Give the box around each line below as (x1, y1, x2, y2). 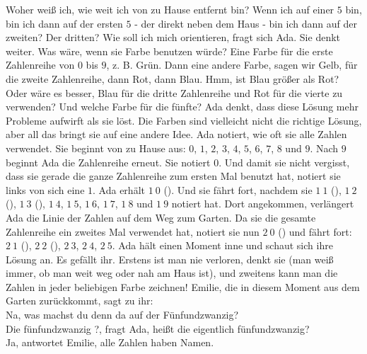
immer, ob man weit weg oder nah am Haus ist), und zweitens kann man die (6, 265, 338, 280)
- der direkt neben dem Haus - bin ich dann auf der (134, 16, 357, 30)
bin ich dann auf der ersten (6, 16, 123, 30)
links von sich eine (6, 182, 85, 197)
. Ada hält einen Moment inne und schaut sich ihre (112, 238, 333, 253)
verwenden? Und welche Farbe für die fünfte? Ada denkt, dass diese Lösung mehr (6, 99, 359, 114)
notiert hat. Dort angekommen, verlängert (171, 196, 354, 211)
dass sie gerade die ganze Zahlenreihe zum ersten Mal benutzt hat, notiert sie (6, 169, 341, 183)
